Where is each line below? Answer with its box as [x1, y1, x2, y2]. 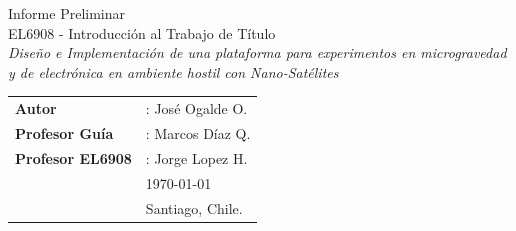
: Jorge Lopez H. [145, 147, 248, 168]
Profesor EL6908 [15, 147, 132, 168]
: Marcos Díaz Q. [145, 122, 251, 143]
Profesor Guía [15, 122, 114, 143]
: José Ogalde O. [145, 98, 248, 119]
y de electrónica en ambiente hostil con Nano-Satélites [8, 61, 339, 82]
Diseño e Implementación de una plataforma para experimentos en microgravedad [8, 42, 507, 63]
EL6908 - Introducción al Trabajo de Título [8, 22, 276, 43]
